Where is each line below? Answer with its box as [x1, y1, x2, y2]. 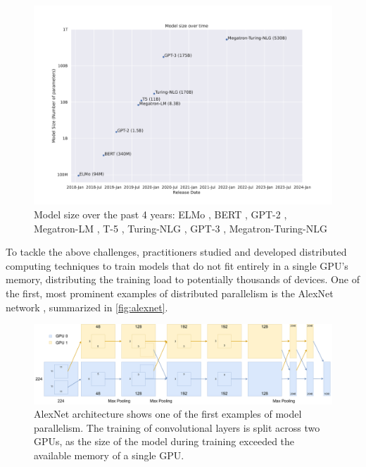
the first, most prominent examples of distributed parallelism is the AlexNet [6, 285, 334, 300]
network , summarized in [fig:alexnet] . [6, 299, 168, 314]
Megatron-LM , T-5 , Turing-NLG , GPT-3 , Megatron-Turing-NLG [34, 220, 328, 235]
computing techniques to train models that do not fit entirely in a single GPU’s [6, 258, 348, 273]
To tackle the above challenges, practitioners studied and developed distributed [6, 244, 347, 259]
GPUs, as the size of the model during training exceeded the [34, 434, 295, 449]
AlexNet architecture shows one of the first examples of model [34, 406, 302, 421]
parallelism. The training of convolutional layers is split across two [34, 420, 320, 435]
